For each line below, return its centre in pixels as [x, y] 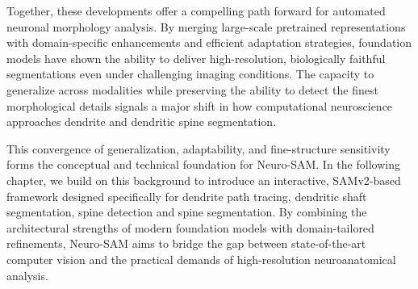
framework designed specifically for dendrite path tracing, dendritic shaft [187, 196]
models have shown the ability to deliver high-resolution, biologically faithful [196, 58]
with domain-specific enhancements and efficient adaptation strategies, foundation [209, 42]
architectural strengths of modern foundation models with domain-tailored [190, 227]
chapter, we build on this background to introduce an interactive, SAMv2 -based [204, 180]
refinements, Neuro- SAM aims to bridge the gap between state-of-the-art [186, 243]
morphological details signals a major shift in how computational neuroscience [200, 105]
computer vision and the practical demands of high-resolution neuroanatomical [201, 259]
